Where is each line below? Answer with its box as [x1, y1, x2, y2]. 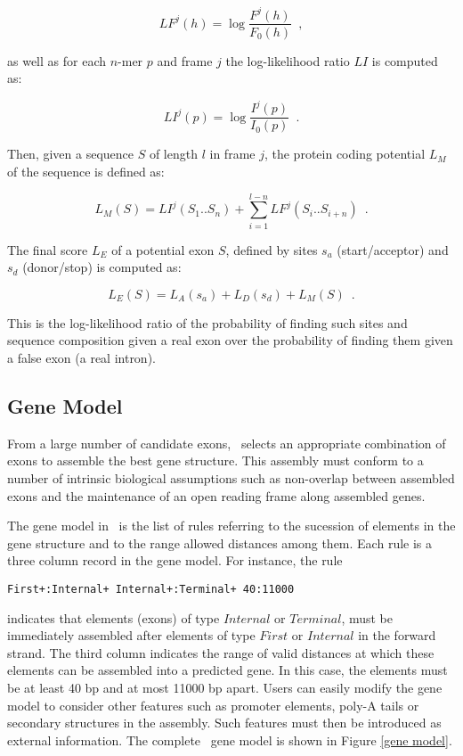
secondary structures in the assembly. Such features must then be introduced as [7, 713, 442, 732]
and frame [157, 51, 213, 70]
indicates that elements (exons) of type [7, 608, 220, 627]
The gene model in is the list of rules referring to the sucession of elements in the [7, 516, 456, 535]
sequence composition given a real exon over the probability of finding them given [7, 331, 453, 349]
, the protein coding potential [264, 144, 426, 163]
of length [149, 144, 198, 163]
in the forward [358, 626, 436, 645]
